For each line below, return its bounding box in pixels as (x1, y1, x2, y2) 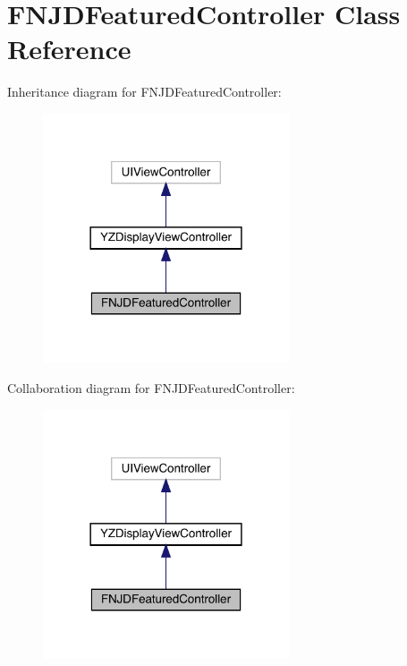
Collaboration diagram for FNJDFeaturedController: (7, 378, 295, 397)
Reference (7, 30, 131, 67)
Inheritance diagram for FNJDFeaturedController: (7, 82, 282, 101)
